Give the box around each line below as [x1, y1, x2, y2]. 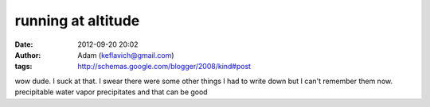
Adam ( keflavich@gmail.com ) [77, 50, 174, 59]
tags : [14, 62, 33, 71]
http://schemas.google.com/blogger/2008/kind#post [77, 62, 251, 71]
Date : [14, 40, 33, 49]
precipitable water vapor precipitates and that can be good [14, 87, 208, 97]
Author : [14, 50, 41, 59]
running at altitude [14, 12, 140, 29]
